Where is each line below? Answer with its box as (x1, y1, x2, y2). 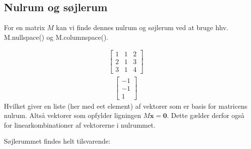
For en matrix (4, 22, 45, 33)
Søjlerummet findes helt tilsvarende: (4, 136, 110, 146)
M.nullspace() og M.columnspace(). (4, 32, 109, 42)
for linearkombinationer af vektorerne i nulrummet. (4, 119, 156, 130)
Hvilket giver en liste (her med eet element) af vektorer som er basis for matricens (4, 100, 248, 111)
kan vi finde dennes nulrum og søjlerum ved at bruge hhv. (56, 22, 228, 33)
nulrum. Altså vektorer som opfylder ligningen (4, 110, 141, 120)
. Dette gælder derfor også (167, 110, 245, 120)
